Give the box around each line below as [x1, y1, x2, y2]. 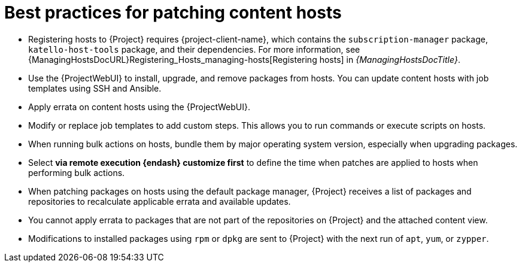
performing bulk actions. [28, 167, 125, 178]
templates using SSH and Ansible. [28, 83, 162, 93]
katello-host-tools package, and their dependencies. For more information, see [28, 44, 360, 54]
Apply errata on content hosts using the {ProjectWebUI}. [28, 101, 250, 112]
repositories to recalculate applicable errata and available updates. [28, 196, 291, 207]
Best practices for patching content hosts [4, 2, 342, 23]
